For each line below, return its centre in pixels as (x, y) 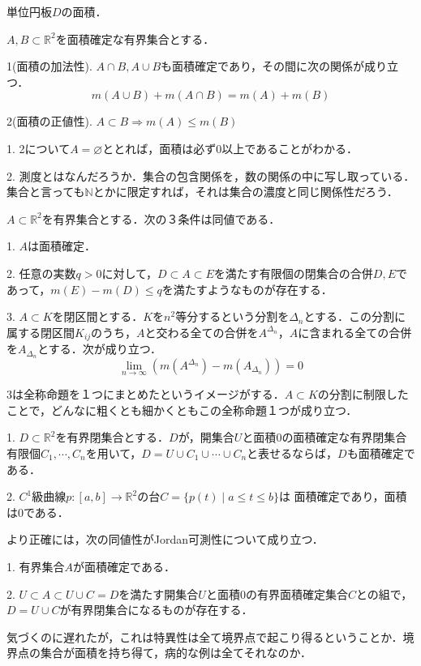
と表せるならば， (292, 453)
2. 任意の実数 (41, 273)
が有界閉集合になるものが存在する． (156, 610)
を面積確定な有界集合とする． (135, 38)
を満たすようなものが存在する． (247, 289)
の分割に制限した (363, 394)
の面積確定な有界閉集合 (344, 437)
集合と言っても (46, 192)
